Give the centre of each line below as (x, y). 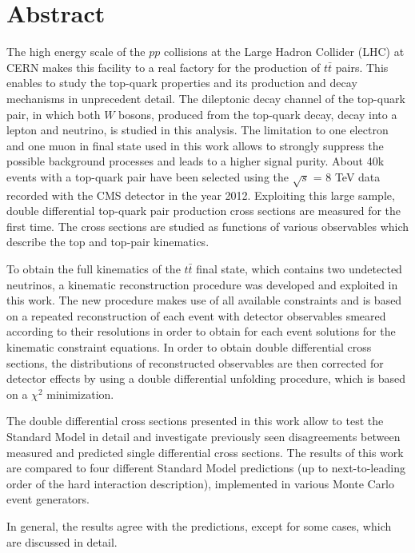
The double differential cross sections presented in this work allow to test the (195, 421)
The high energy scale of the (76, 52)
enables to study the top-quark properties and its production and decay (182, 83)
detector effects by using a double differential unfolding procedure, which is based (206, 378)
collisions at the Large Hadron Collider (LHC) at (284, 52)
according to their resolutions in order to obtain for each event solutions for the (201, 331)
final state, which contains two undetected (299, 269)
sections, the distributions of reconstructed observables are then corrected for (195, 362)
